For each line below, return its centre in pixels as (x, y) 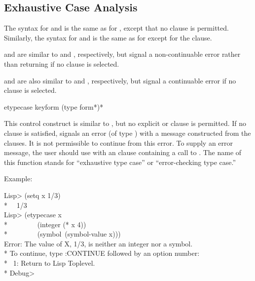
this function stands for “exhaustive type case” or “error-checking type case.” (120, 162)
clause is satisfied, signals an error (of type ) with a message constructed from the (127, 133)
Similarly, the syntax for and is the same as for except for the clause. (108, 37)
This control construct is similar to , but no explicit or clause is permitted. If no (125, 123)
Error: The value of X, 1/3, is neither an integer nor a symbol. (98, 243)
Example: (18, 179)
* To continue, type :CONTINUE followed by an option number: (102, 253)
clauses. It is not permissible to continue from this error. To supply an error (119, 142)
